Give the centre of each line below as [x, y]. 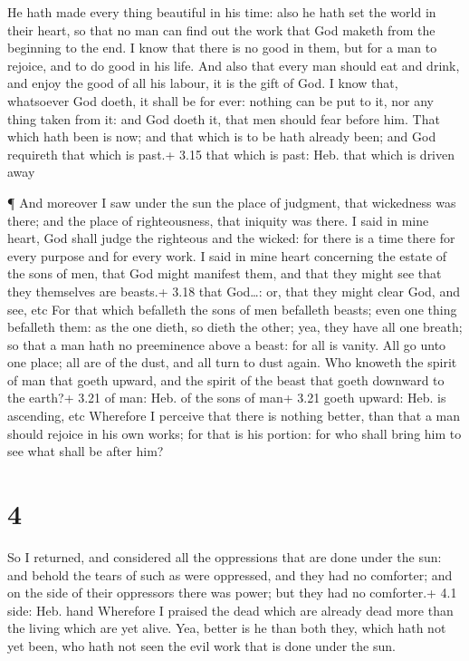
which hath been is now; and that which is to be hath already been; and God [222, 136]
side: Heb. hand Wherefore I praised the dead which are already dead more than [230, 610]
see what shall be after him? [86, 451]
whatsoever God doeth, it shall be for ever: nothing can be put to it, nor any [221, 100]
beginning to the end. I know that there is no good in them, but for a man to [222, 48]
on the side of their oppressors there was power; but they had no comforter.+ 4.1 [232, 593]
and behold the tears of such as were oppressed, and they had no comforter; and [230, 574]
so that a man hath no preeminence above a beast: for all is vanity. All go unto [227, 344]
